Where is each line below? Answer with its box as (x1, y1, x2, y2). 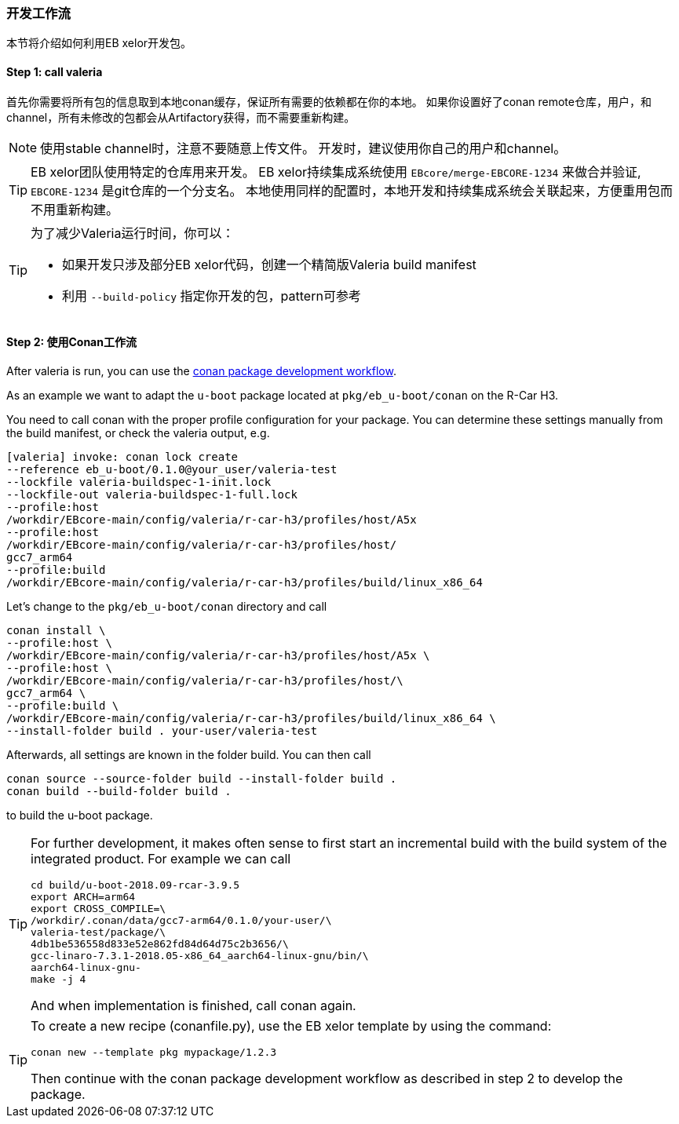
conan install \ (6, 623, 106, 637)
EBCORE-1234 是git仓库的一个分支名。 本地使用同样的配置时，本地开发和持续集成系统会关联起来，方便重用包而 (31, 182, 674, 199)
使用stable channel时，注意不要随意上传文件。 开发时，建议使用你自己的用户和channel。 (40, 140, 567, 156)
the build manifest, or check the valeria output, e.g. (6, 425, 270, 440)
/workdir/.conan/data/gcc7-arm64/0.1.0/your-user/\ (31, 914, 332, 926)
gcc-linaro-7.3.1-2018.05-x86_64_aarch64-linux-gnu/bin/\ (31, 949, 369, 962)
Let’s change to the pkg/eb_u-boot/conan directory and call (6, 599, 327, 613)
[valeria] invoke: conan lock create (6, 450, 239, 463)
